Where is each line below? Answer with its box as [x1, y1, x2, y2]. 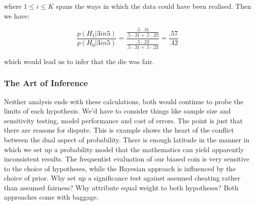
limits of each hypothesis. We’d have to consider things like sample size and [4, 106, 231, 116]
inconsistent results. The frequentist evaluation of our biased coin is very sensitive [4, 154, 250, 164]
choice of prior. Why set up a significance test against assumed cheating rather [4, 173, 241, 183]
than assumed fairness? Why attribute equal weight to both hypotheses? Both [4, 182, 239, 192]
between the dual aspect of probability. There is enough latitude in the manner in [4, 134, 250, 144]
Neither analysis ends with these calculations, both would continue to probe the [4, 96, 244, 106]
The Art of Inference [4, 77, 88, 89]
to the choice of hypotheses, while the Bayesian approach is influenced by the [4, 163, 236, 173]
